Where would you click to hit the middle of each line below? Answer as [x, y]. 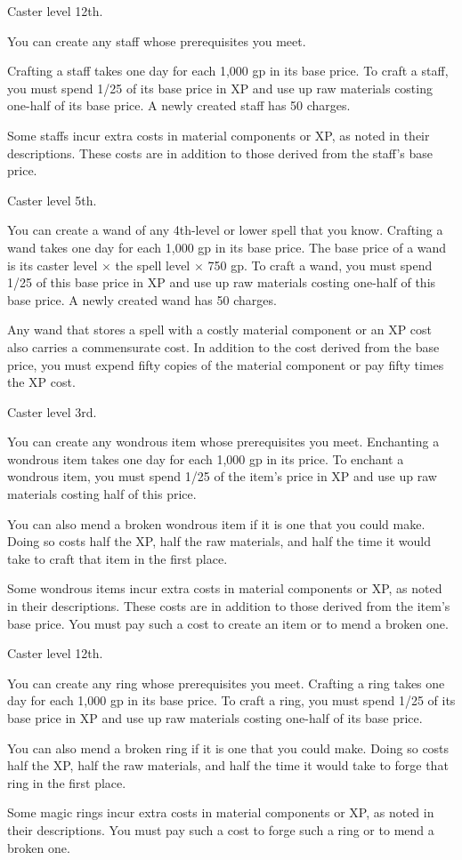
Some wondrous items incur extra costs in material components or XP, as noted [225, 588]
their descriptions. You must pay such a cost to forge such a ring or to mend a [221, 829]
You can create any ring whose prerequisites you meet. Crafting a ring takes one [226, 683]
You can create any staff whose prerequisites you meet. [157, 40]
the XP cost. [41, 382]
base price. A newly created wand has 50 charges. [142, 299]
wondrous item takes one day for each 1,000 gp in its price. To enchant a [206, 458]
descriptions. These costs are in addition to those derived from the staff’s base [220, 153]
